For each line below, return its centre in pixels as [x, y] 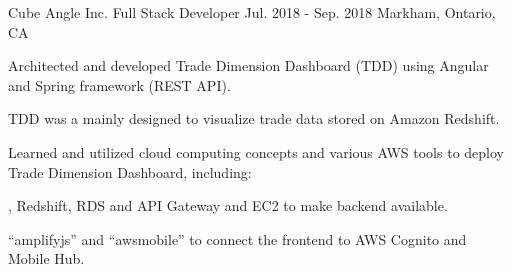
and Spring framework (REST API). [119, 84]
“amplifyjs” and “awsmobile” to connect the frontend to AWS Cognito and [237, 238]
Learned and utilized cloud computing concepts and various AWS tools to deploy [256, 151]
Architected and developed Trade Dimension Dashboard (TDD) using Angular [248, 65]
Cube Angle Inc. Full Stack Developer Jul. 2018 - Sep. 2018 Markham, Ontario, [252, 12]
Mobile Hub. [46, 258]
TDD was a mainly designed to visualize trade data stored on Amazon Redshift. [254, 118]
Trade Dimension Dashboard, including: [130, 171]
